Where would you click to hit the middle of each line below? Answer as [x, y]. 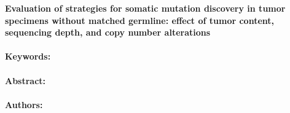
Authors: [24, 104]
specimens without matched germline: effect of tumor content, [139, 20]
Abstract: [25, 80]
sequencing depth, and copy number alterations [108, 32]
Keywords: [28, 56]
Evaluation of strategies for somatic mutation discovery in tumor [145, 8]
